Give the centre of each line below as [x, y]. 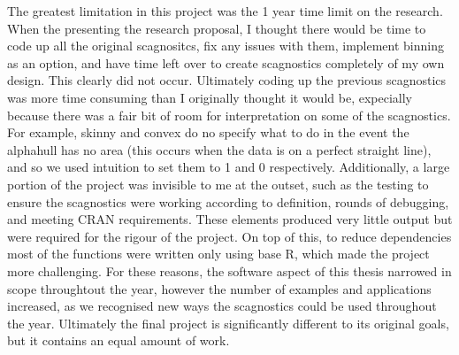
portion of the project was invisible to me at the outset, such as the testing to [218, 184]
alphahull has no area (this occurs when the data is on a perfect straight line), [219, 149]
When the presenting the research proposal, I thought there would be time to [217, 28]
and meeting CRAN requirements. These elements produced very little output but [230, 219]
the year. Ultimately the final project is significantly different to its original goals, [228, 323]
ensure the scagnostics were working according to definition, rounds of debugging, [228, 201]
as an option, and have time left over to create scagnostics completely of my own [226, 62]
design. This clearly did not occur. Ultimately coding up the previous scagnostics [227, 80]
